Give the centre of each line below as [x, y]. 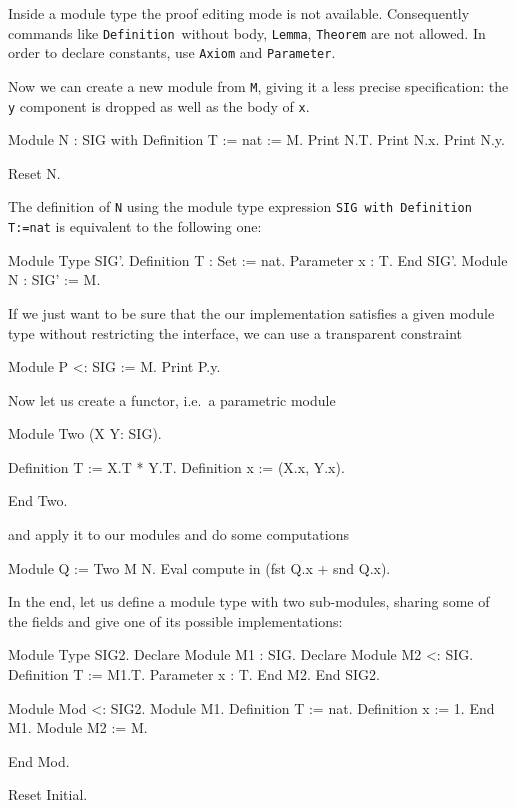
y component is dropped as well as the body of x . [159, 105]
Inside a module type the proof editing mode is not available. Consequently [239, 13]
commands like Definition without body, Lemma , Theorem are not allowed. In [247, 32]
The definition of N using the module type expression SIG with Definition [240, 206]
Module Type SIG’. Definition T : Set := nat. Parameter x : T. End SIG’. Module [258, 259]
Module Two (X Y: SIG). [85, 433]
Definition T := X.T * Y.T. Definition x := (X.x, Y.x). [176, 466]
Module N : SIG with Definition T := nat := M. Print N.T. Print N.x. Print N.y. [256, 139]
